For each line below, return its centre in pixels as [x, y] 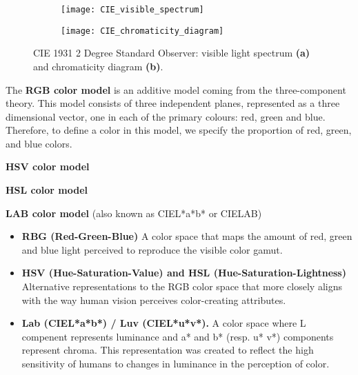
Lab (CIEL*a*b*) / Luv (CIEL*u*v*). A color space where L [164, 323]
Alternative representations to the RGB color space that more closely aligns [182, 286]
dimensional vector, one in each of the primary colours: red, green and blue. [166, 116]
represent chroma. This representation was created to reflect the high [168, 350]
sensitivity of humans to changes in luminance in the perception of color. [176, 363]
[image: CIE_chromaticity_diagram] [142, 31]
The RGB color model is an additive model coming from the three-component [176, 89]
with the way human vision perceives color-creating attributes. [154, 300]
